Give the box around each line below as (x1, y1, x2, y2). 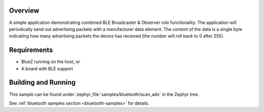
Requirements (9, 46, 53, 54)
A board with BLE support (21, 66, 73, 71)
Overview (9, 6, 40, 15)
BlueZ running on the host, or (21, 59, 80, 65)
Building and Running (9, 78, 76, 87)
